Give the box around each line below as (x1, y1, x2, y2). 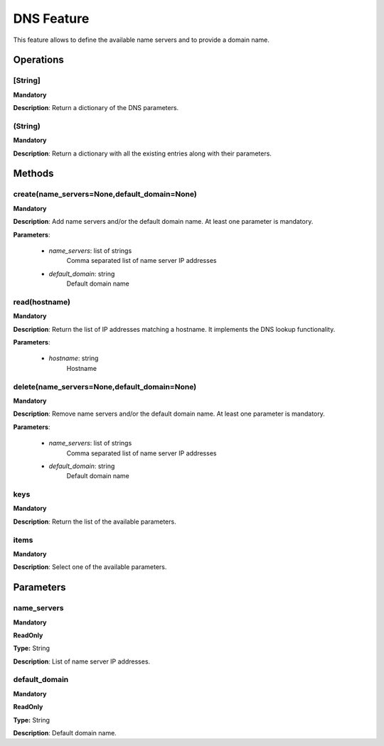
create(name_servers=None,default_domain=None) (13, 189, 197, 199)
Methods (13, 168, 54, 180)
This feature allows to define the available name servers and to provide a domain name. (13, 36, 270, 44)
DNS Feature (13, 11, 90, 26)
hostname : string (48, 354, 99, 362)
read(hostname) (13, 297, 71, 307)
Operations (13, 54, 64, 66)
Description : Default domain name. (13, 729, 117, 737)
